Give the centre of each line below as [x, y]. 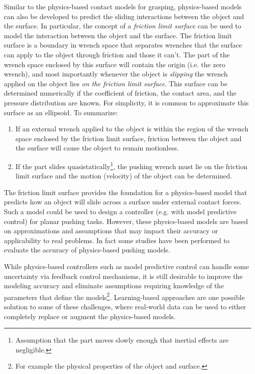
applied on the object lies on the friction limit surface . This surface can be [116, 83]
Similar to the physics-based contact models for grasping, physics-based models [123, 6]
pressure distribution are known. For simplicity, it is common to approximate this [127, 102]
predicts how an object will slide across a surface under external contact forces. [123, 202]
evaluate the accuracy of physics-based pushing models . [87, 250]
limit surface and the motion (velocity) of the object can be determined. [124, 176]
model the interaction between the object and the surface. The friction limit [118, 35]
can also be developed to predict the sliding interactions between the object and [124, 16]
